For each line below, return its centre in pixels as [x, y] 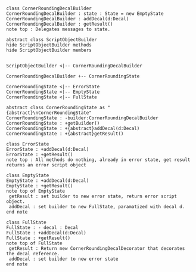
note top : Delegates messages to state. [58, 29]
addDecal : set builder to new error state [63, 259]
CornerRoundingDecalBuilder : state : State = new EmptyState [85, 14]
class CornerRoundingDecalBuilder [49, 8]
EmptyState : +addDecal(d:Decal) [48, 181]
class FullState [26, 222]
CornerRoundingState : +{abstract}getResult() [65, 134]
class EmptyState [28, 175]
